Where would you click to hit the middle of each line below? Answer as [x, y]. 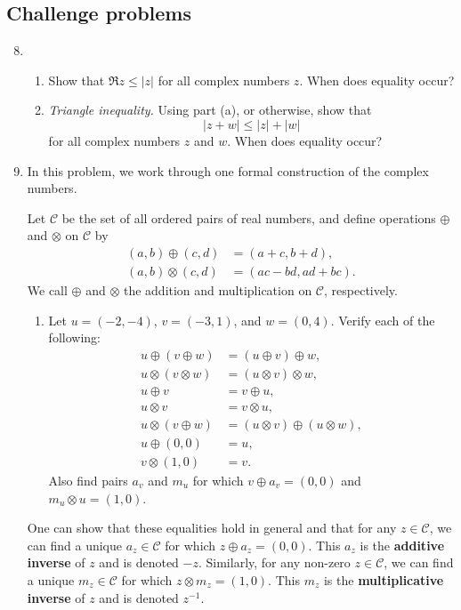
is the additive [402, 545]
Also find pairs [88, 481]
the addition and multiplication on [218, 290]
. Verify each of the [383, 320]
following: [74, 337]
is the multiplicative [384, 579]
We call [47, 290]
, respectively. [361, 290]
